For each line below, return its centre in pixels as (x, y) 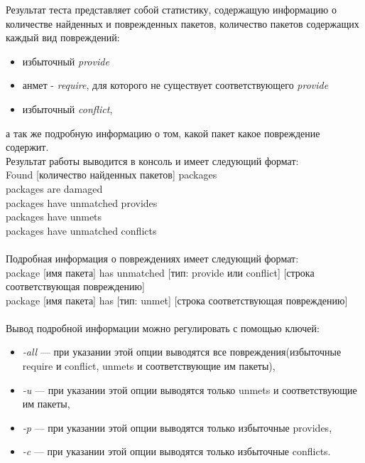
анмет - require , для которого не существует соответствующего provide (175, 85)
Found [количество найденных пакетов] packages (111, 175)
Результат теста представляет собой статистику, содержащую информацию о (171, 9)
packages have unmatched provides (82, 202)
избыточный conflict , (67, 108)
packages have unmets (54, 217)
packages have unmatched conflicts (81, 230)
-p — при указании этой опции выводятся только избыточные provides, (177, 427)
